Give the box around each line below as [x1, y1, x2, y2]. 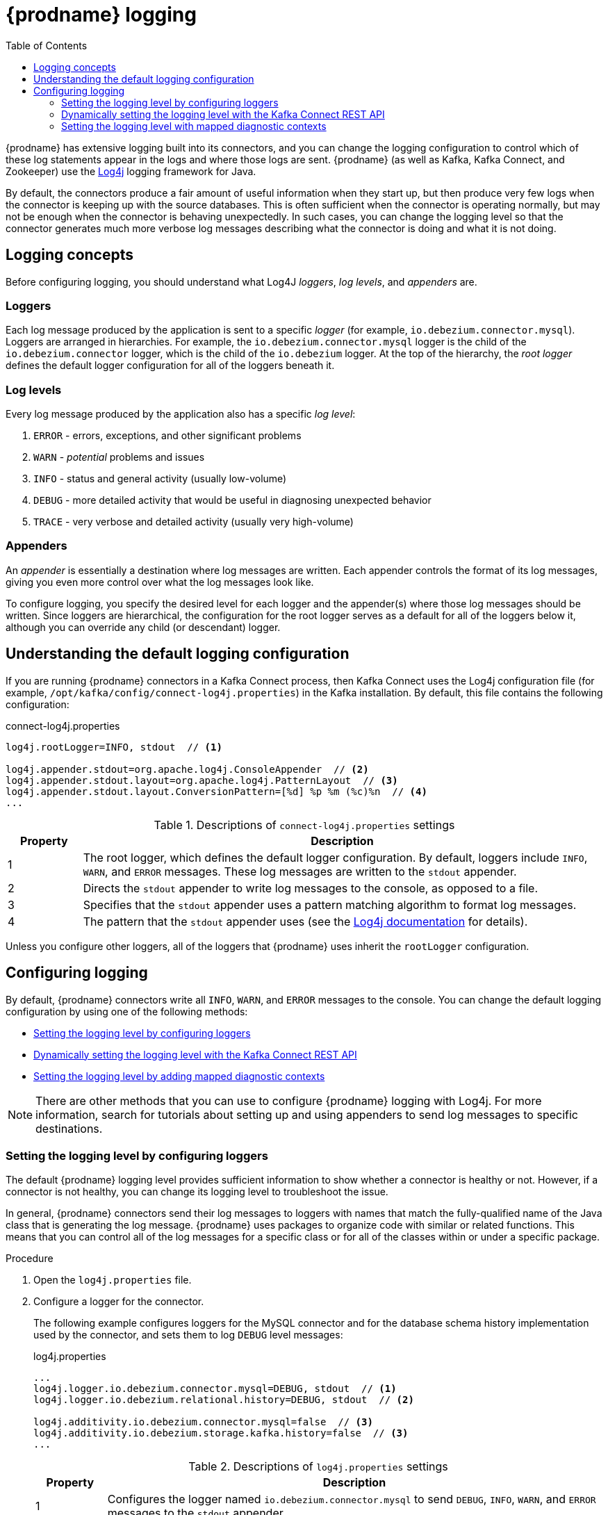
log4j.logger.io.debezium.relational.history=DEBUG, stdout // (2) [33, 1394, 414, 1406]
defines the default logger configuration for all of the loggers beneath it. [6, 359, 335, 372]
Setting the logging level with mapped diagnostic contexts [61, 120, 327, 132]
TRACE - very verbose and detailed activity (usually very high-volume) [33, 516, 354, 528]
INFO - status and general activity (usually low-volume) [33, 473, 287, 485]
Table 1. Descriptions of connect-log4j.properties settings [154, 817, 455, 832]
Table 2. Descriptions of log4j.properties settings [188, 1459, 448, 1474]
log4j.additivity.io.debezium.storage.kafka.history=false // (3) [33, 1427, 409, 1439]
